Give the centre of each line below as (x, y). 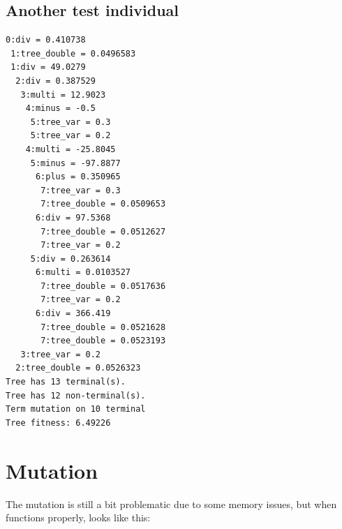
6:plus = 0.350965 (78, 177)
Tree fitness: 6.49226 (58, 423)
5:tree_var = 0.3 (70, 122)
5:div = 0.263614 (70, 259)
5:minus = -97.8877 (75, 163)
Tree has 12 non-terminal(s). (76, 395)
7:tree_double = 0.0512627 (103, 231)
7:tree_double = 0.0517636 (103, 286)
